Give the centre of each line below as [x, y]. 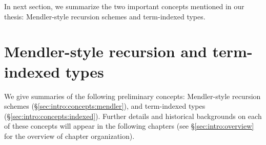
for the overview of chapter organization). [69, 136]
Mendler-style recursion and [106, 51]
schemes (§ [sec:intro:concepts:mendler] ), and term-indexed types [105, 106]
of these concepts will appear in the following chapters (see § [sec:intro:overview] [129, 126]
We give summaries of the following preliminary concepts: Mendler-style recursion [132, 96]
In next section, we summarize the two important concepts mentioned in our [124, 6]
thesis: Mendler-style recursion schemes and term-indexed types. [105, 16]
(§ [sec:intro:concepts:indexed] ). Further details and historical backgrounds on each [133, 116]
